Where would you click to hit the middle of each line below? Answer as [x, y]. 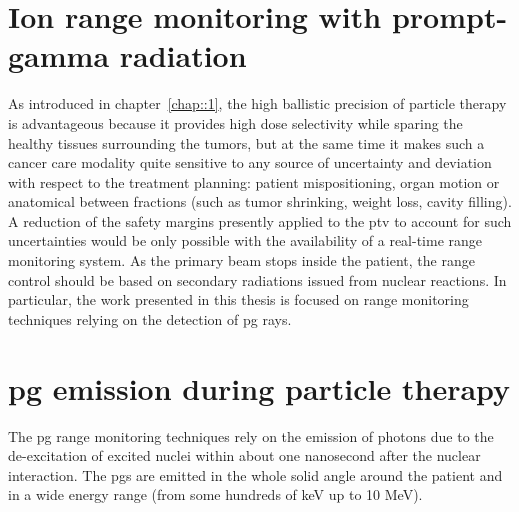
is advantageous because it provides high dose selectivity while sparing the [235, 122]
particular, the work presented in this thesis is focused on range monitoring [238, 299]
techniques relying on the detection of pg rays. [150, 318]
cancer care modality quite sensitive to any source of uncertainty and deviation [250, 162]
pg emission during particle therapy [259, 387]
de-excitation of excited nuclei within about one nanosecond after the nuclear [244, 455]
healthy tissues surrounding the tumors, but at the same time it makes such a [246, 142]
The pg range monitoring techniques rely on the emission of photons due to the [251, 435]
